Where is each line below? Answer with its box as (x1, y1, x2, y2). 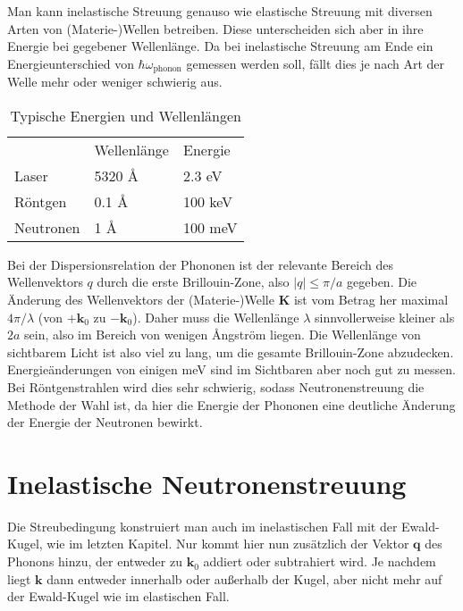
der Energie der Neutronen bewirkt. (7, 413, 203, 431)
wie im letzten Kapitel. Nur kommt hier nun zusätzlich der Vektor (46, 534, 409, 553)
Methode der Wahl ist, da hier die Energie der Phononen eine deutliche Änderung (7, 395, 456, 414)
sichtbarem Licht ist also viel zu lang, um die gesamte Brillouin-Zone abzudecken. (7, 342, 454, 361)
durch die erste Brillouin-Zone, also (97, 272, 290, 291)
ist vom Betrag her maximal (293, 290, 449, 309)
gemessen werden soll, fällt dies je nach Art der (186, 54, 444, 72)
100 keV (182, 190, 233, 212)
